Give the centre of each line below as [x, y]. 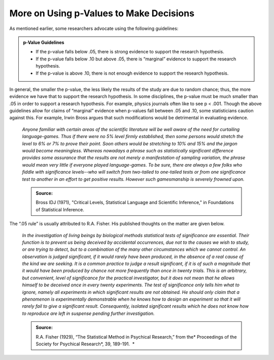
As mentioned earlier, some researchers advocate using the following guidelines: [94, 28]
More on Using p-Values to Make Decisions [102, 13]
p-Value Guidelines [44, 42]
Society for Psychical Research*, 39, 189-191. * [85, 344]
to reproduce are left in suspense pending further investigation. [88, 313]
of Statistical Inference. [60, 209]
